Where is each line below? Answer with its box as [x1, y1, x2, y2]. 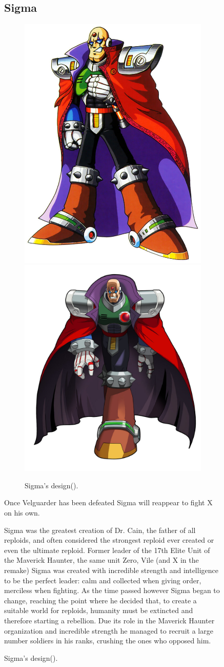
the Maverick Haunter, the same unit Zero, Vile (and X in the [4, 555, 199, 565]
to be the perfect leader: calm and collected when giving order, [4, 575, 201, 585]
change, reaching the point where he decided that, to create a [4, 595, 197, 605]
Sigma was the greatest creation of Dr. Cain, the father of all [4, 524, 196, 535]
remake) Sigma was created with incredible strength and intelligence [4, 565, 218, 576]
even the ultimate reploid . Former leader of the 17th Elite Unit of [4, 544, 210, 555]
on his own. [4, 507, 40, 518]
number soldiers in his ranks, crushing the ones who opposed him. [4, 635, 211, 646]
